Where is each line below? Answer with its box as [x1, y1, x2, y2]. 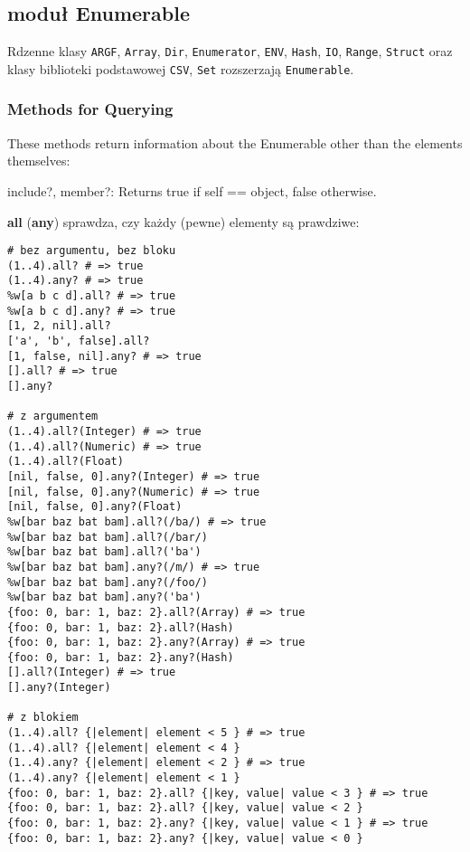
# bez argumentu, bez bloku [7, 244, 176, 258]
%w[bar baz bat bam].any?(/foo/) [7, 575, 208, 589]
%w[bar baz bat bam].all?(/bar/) [7, 530, 208, 544]
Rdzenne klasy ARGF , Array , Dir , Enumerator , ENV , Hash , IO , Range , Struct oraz [7, 42, 453, 61]
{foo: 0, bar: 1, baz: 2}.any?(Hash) [7, 650, 234, 664]
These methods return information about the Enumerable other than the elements [7, 133, 463, 152]
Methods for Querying [7, 98, 174, 120]
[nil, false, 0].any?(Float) [7, 500, 183, 514]
